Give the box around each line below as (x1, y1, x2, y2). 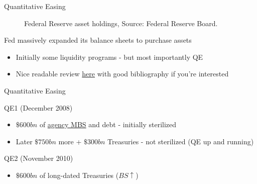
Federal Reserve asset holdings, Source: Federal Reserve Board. (24, 18, 218, 28)
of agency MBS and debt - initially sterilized (39, 119, 177, 130)
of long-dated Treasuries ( (39, 169, 119, 180)
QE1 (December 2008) (4, 102, 73, 113)
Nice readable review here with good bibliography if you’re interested (16, 68, 229, 79)
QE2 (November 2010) (4, 153, 73, 163)
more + (58, 136, 82, 146)
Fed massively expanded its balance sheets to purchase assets (4, 35, 192, 45)
